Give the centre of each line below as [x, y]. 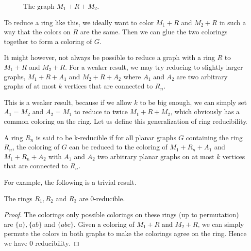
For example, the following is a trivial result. [70, 182]
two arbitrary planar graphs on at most [156, 156]
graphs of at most [30, 86]
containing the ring [214, 137]
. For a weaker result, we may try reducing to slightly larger [154, 66]
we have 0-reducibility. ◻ [42, 243]
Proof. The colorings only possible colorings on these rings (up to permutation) [121, 214]
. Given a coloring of [104, 224]
